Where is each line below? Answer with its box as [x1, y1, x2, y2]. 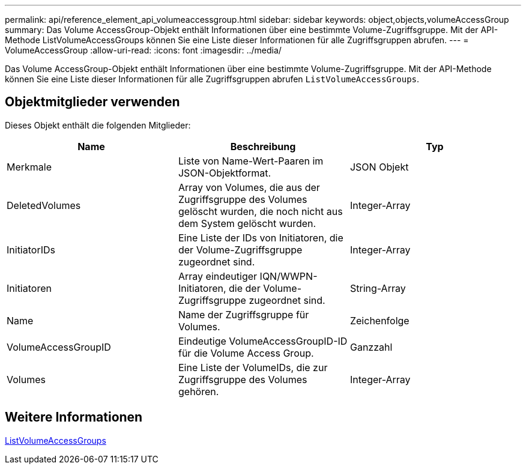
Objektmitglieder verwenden [5, 94, 180, 110]
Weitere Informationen [5, 410, 143, 425]
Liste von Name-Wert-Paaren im [178, 154, 324, 167]
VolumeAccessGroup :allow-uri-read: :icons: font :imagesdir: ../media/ [5, 45, 282, 55]
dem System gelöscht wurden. [178, 217, 316, 229]
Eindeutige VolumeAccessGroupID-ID [178, 334, 348, 347]
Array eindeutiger [178, 270, 258, 282]
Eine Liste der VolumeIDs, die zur [178, 361, 328, 374]
